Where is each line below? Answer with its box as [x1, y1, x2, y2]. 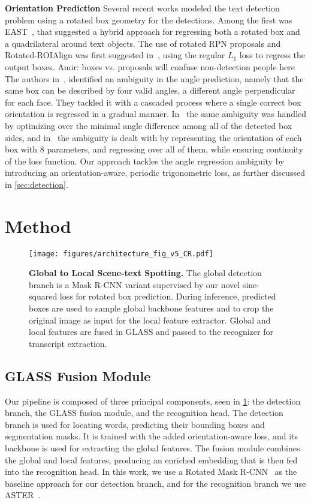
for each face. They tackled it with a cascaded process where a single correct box [5, 95, 301, 108]
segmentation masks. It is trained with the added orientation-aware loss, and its [5, 430, 298, 442]
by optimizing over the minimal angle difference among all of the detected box [5, 119, 292, 131]
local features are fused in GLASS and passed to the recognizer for [29, 325, 273, 338]
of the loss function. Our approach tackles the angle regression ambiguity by [5, 154, 285, 167]
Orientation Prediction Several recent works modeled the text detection [5, 2, 280, 14]
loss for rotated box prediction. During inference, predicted [59, 290, 276, 303]
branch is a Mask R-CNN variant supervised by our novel [29, 278, 240, 291]
